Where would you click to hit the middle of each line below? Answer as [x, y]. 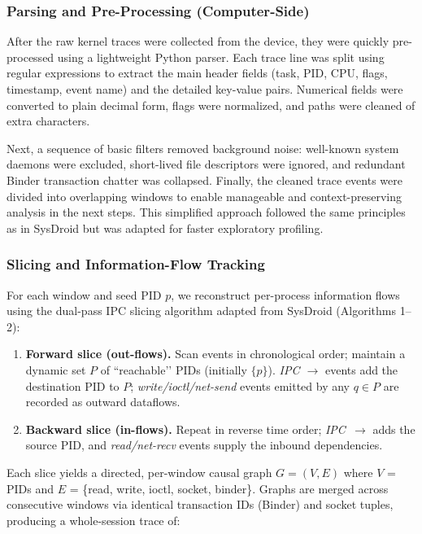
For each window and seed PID [84, 294]
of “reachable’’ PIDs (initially [174, 369]
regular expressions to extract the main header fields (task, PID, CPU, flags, [197, 73]
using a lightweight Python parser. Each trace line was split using [221, 57]
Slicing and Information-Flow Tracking [136, 264]
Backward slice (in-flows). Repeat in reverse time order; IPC [185, 429]
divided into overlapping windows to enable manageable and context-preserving [204, 196]
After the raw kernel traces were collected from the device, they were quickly [198, 41]
